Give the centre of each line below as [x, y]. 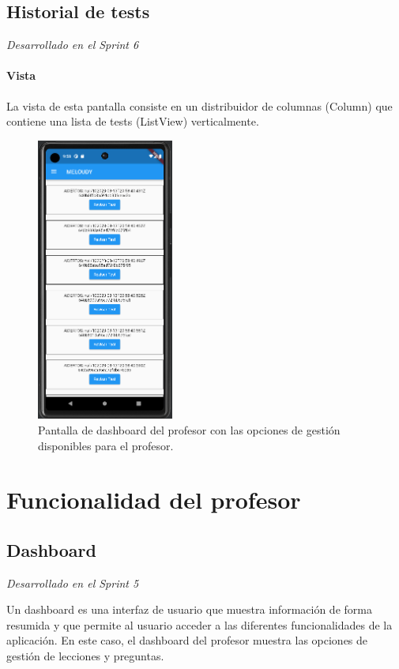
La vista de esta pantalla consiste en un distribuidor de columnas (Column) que [199, 105]
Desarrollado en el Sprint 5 [73, 583]
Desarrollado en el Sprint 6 [73, 45]
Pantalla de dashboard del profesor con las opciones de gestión [189, 429]
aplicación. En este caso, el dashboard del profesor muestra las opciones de [187, 640]
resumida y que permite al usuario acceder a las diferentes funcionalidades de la [199, 624]
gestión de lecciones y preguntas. [85, 656]
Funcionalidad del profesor [154, 500]
